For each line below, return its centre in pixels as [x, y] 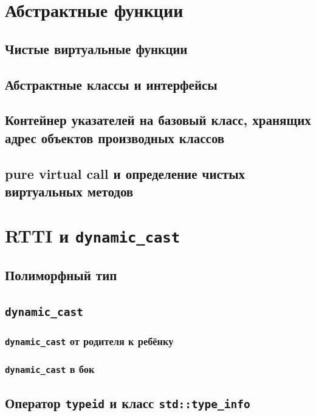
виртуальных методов [69, 191]
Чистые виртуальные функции [96, 48]
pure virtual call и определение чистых [125, 173]
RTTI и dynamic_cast [93, 236]
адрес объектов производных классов [115, 137]
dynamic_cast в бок [50, 369]
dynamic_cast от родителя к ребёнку [89, 341]
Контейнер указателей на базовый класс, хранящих [158, 120]
